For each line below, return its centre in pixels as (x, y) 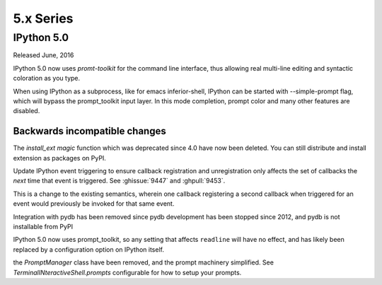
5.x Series (43, 18)
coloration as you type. (47, 78)
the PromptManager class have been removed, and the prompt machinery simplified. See (143, 262)
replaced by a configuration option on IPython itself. (88, 249)
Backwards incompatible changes (89, 131)
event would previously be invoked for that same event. (94, 204)
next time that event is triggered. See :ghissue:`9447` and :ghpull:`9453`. (119, 181)
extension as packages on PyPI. (59, 158)
